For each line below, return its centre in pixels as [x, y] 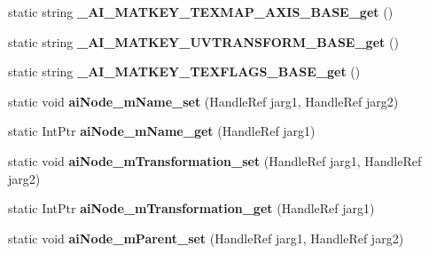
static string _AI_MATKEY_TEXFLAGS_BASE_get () [184, 71]
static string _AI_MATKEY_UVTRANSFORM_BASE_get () [203, 41]
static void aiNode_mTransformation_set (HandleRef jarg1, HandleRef [215, 160]
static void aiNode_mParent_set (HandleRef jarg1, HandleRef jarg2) [206, 238]
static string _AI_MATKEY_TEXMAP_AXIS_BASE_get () [201, 12]
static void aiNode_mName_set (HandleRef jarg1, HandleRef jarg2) [203, 101]
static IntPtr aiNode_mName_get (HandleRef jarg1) [162, 131]
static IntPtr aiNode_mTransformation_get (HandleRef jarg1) [191, 208]
